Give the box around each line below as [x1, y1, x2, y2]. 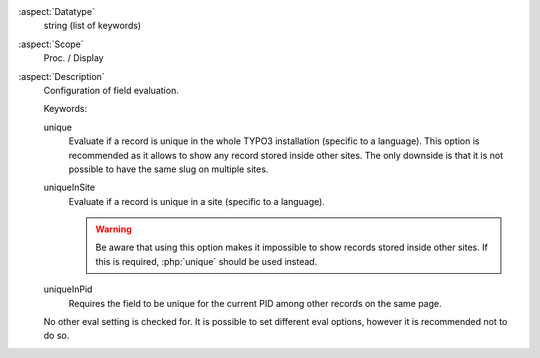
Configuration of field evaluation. [43, 84, 179, 96]
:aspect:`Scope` [18, 38, 84, 50]
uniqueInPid [43, 283, 93, 295]
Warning [95, 223, 132, 235]
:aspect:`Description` [18, 70, 105, 82]
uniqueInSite [43, 181, 95, 194]
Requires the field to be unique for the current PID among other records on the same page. [68, 297, 442, 309]
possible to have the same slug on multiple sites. [68, 163, 269, 175]
